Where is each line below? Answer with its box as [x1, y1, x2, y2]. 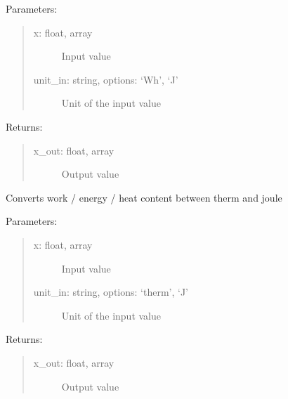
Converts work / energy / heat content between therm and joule [6, 190, 282, 204]
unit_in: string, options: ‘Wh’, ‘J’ [33, 72, 178, 86]
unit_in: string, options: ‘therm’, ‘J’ [33, 284, 189, 299]
